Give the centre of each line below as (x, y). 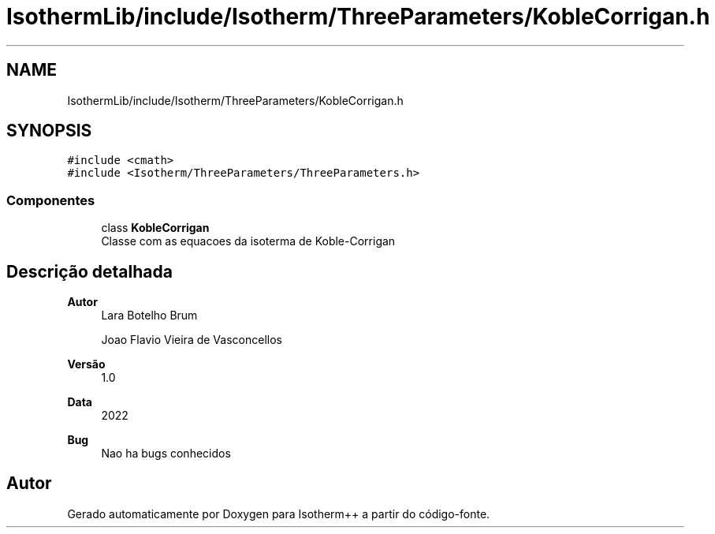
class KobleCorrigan (155, 228)
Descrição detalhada (89, 271)
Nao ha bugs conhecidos (166, 454)
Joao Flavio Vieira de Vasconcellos (192, 340)
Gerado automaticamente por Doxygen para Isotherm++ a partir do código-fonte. (279, 513)
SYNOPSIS (49, 131)
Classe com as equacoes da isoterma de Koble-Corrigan (248, 241)
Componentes (51, 200)
